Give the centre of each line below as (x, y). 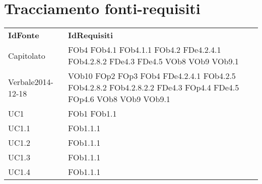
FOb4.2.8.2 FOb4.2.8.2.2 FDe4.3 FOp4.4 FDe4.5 (153, 87)
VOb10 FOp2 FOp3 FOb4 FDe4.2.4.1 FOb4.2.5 (152, 76)
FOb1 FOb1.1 (92, 114)
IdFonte (24, 35)
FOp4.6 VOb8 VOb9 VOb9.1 (119, 99)
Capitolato (27, 55)
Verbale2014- (31, 81)
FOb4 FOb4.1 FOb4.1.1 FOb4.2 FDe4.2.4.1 (144, 50)
